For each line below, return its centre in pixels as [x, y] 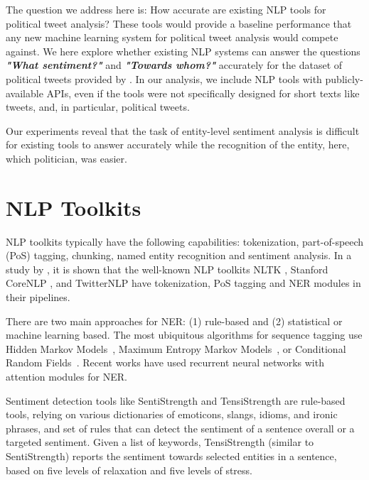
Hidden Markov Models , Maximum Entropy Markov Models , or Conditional [176, 348]
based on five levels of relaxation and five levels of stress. [129, 470]
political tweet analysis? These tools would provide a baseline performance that [179, 23]
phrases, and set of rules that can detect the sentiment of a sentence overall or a [180, 428]
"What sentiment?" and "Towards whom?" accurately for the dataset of [174, 65]
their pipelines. [38, 297]
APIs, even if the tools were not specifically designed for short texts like [203, 93]
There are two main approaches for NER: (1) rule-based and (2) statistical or [174, 321]
